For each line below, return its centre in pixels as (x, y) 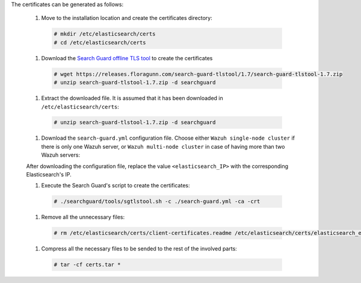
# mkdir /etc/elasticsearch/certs (105, 34)
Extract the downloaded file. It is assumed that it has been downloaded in (132, 98)
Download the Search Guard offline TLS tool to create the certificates (127, 58)
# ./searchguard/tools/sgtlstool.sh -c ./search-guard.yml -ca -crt (157, 201)
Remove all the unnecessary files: (83, 217)
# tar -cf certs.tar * (87, 265)
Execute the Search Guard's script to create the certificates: (116, 185)
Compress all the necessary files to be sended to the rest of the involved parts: (139, 249)
